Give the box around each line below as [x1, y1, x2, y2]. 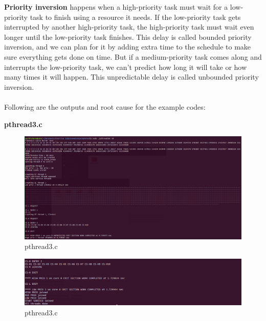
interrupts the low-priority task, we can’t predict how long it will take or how [4, 61, 247, 72]
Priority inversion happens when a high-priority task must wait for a [4, 2, 228, 12]
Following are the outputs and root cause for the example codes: [4, 101, 206, 112]
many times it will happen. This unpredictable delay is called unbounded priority [4, 71, 259, 82]
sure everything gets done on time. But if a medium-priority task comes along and [4, 51, 262, 62]
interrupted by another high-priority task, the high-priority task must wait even [4, 21, 254, 32]
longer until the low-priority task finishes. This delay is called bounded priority [4, 31, 252, 42]
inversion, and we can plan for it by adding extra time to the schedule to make [4, 41, 251, 52]
